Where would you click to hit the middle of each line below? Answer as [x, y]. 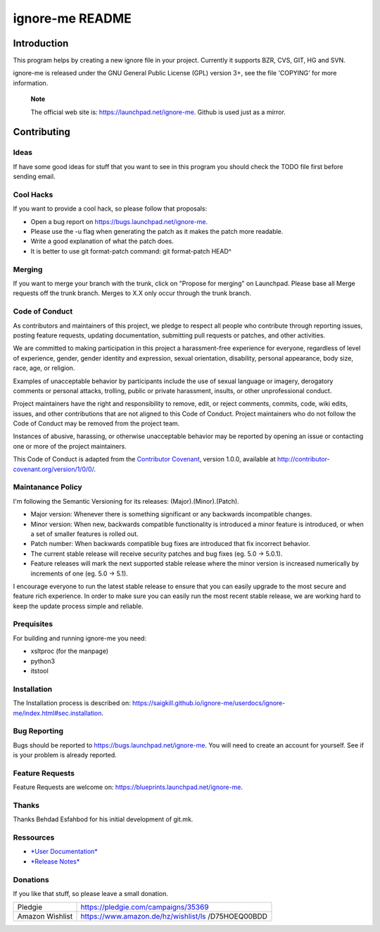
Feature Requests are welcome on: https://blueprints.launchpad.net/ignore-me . [128, 787]
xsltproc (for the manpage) [70, 651]
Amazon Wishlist [45, 917]
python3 [43, 661]
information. [31, 83]
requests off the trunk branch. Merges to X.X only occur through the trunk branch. [132, 293]
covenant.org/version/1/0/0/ [53, 469]
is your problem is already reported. [65, 755]
